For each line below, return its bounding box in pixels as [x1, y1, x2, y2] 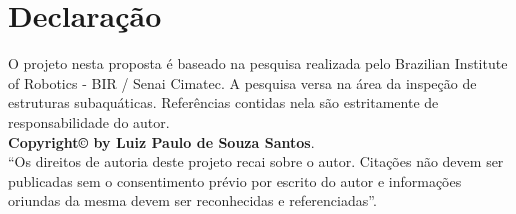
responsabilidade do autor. [8, 111, 170, 132]
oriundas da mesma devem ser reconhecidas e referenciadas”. [8, 190, 377, 211]
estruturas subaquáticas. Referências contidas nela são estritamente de [8, 92, 439, 113]
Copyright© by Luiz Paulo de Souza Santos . [8, 131, 315, 152]
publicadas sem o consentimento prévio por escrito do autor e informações [8, 170, 462, 191]
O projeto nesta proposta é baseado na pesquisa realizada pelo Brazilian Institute [8, 53, 508, 74]
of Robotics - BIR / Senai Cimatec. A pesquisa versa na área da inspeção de [8, 72, 477, 93]
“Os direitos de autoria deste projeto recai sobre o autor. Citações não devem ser [8, 151, 504, 172]
